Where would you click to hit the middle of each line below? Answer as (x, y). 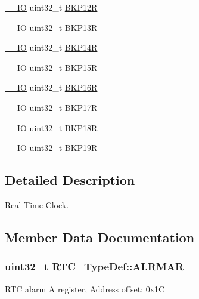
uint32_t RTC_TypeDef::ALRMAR (94, 266)
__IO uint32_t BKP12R (51, 7)
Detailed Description (70, 180)
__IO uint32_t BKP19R (51, 148)
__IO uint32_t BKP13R (51, 27)
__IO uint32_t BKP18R (51, 127)
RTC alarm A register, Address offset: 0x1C (85, 289)
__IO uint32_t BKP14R (51, 47)
